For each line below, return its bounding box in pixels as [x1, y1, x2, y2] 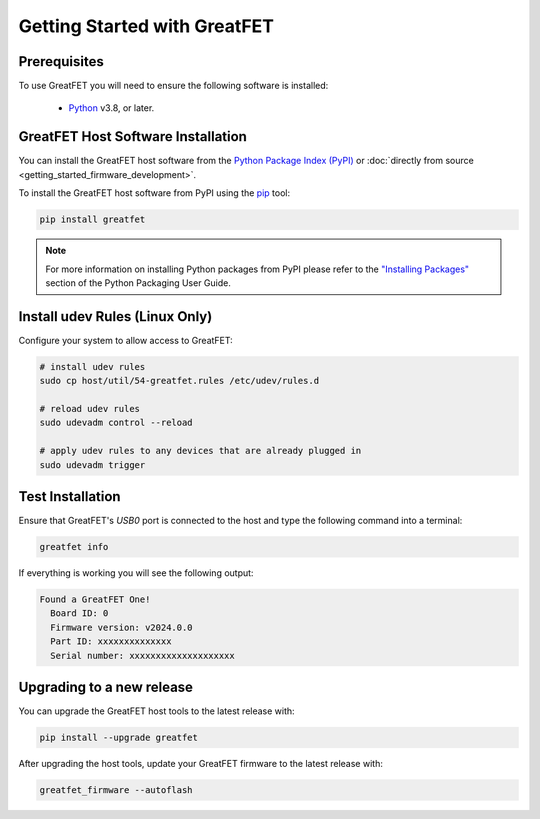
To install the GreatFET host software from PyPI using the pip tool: [18, 187, 290, 199]
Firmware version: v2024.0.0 [50, 621, 194, 633]
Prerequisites [18, 53, 104, 70]
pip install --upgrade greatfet [39, 732, 199, 744]
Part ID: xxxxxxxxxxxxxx [50, 636, 172, 647]
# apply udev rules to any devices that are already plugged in [39, 445, 362, 457]
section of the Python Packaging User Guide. [45, 276, 232, 289]
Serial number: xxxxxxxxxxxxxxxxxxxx [50, 650, 235, 661]
